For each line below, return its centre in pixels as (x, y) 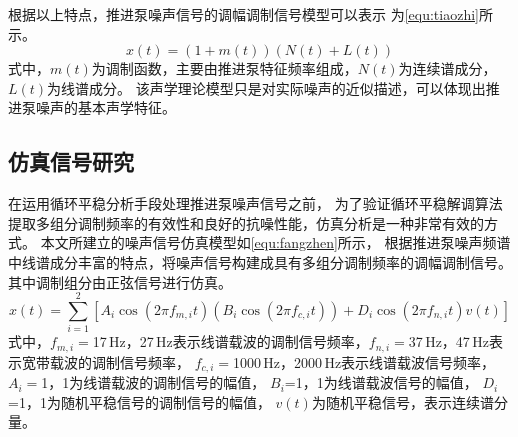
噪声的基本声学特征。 (105, 107)
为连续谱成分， (447, 68)
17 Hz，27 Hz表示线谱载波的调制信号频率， (230, 341)
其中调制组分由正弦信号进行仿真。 (120, 281)
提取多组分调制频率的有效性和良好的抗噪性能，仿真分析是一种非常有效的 (246, 222)
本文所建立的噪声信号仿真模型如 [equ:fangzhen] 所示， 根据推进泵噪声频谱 (275, 242)
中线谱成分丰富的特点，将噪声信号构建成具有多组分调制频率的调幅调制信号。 (260, 261)
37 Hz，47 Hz (448, 341)
